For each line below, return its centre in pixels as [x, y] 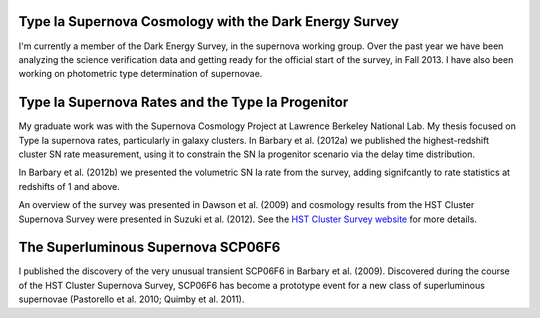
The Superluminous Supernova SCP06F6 [149, 247]
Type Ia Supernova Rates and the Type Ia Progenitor [183, 102]
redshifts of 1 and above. [69, 186]
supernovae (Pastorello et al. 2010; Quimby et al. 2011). [131, 299]
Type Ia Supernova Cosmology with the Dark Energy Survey [209, 21]
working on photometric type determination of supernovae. [140, 74]
